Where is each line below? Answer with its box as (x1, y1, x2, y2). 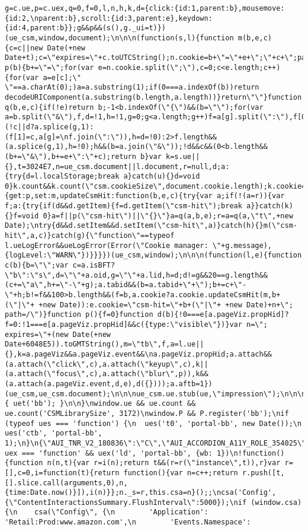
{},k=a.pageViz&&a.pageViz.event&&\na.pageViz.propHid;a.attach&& (5, 349, 272, 358)
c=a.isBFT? (72, 261, 115, 270)
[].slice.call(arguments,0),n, (5, 478, 128, 487)
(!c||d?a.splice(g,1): (5, 122, 94, 131)
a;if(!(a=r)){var (216, 192, 285, 201)
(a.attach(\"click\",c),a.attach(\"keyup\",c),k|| (5, 360, 208, 368)
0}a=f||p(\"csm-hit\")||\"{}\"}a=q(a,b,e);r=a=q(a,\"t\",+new (43, 211, 293, 220)
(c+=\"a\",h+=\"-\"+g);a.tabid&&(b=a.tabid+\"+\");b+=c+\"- (5, 281, 247, 290)
